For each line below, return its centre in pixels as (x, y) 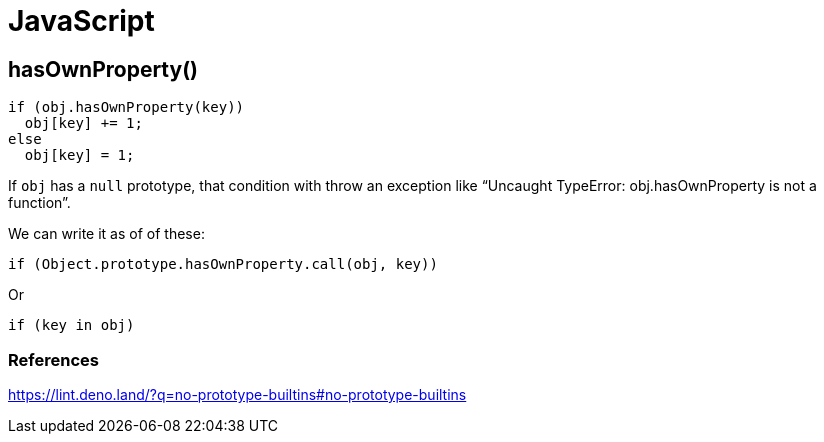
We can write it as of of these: (106, 234)
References (53, 359)
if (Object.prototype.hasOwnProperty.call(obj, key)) (223, 264)
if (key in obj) (71, 325)
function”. (39, 203)
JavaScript (81, 21)
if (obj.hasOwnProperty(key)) (126, 107)
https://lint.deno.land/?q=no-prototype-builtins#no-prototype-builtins (237, 394)
